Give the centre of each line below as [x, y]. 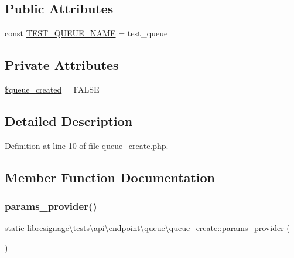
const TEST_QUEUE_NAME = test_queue [86, 33]
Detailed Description [69, 120]
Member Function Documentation [110, 177]
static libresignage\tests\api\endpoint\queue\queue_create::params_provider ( [147, 228]
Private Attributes [62, 65]
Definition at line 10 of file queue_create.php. [87, 145]
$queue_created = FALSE [52, 89]
